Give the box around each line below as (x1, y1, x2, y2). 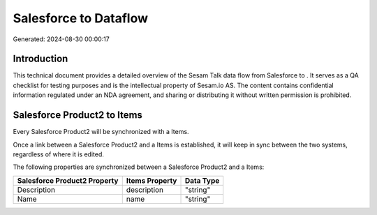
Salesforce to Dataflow (13, 10, 148, 26)
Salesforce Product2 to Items (13, 109, 143, 121)
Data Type (184, 175, 220, 185)
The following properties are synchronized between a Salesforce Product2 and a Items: (13, 163, 265, 171)
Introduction (13, 53, 68, 65)
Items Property (126, 175, 177, 185)
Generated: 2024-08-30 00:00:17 (13, 35, 110, 43)
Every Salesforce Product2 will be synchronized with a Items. (13, 128, 189, 136)
